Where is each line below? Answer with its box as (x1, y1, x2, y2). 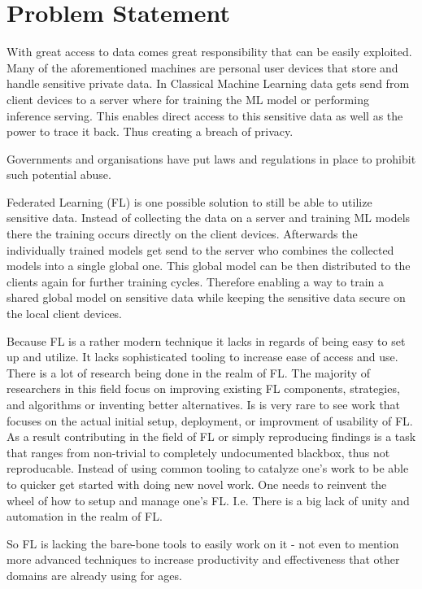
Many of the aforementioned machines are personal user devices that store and (7, 59, 398, 76)
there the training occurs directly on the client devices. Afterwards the (7, 225, 358, 242)
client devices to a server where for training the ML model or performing (7, 90, 369, 107)
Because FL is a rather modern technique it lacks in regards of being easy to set (7, 332, 406, 349)
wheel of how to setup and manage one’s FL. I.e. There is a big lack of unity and (7, 491, 410, 508)
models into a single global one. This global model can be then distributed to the (7, 257, 411, 274)
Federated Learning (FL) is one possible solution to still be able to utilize (7, 193, 372, 210)
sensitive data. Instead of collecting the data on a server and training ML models (7, 209, 411, 226)
